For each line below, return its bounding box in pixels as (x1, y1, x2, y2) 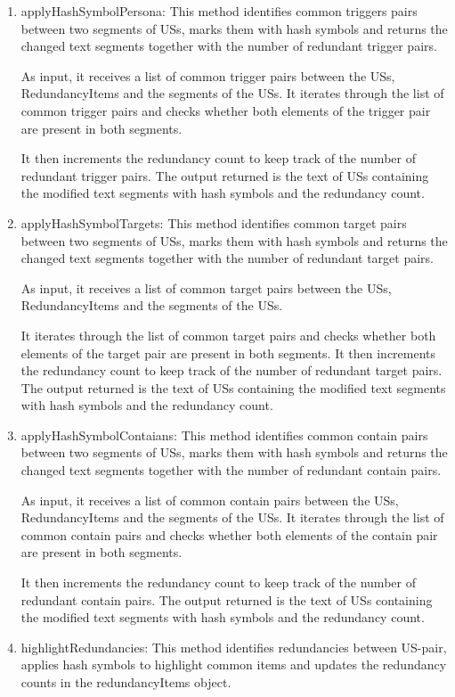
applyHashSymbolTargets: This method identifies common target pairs (20, 213, 407, 232)
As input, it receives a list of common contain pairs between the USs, (20, 490, 399, 509)
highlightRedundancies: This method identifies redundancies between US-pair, (20, 637, 447, 656)
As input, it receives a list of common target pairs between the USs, (20, 278, 392, 297)
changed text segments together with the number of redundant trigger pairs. (20, 37, 437, 55)
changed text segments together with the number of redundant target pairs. (20, 249, 434, 267)
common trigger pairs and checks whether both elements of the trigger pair (20, 101, 431, 119)
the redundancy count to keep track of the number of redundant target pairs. (20, 361, 443, 380)
